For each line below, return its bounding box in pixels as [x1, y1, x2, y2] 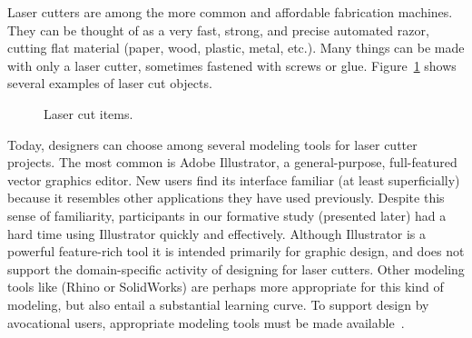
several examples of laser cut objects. [7, 74, 212, 93]
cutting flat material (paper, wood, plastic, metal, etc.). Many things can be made [7, 38, 465, 57]
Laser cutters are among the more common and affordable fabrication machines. [7, 3, 453, 21]
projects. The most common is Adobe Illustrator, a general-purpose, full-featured [7, 153, 457, 172]
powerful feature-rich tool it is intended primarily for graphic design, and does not [7, 242, 465, 261]
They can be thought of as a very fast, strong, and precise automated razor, [7, 20, 429, 39]
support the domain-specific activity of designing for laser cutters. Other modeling [7, 259, 465, 278]
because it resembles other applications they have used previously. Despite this [7, 188, 445, 207]
